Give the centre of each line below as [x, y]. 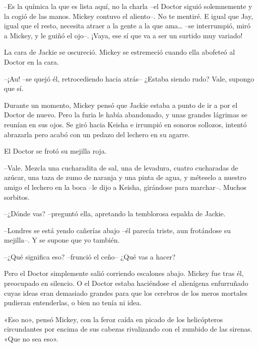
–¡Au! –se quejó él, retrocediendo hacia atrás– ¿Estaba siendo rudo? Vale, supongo [129, 78]
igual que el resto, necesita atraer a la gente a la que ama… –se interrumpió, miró [127, 26]
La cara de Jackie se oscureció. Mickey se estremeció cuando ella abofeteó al [120, 52]
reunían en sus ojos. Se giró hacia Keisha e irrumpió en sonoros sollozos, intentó [126, 124]
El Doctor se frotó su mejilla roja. [55, 151]
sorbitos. [17, 197]
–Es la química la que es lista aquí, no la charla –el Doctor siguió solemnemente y [128, 6]
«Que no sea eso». [31, 339]
